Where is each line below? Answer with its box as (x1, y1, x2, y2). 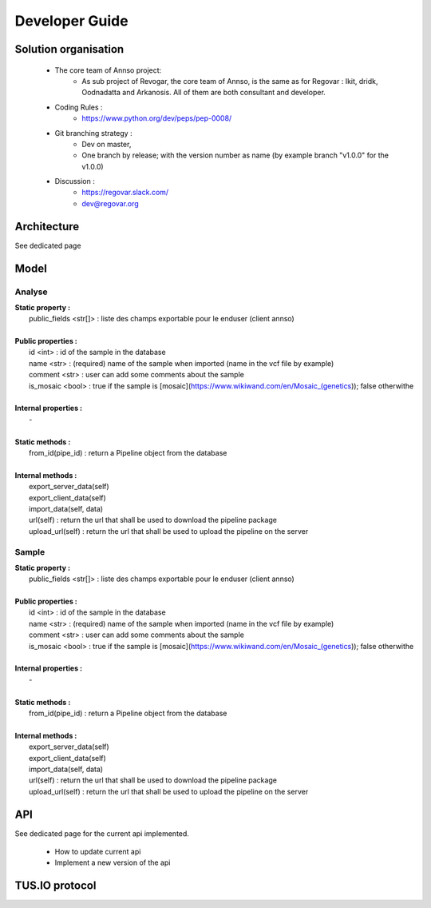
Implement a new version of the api (54, 858, 171, 867)
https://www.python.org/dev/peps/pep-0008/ (81, 113, 232, 123)
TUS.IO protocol (14, 879, 97, 893)
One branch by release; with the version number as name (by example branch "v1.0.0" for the (81, 150, 389, 160)
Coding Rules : (54, 102, 103, 112)
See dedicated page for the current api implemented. (14, 828, 189, 838)
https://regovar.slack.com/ (81, 188, 169, 197)
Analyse (14, 286, 48, 297)
